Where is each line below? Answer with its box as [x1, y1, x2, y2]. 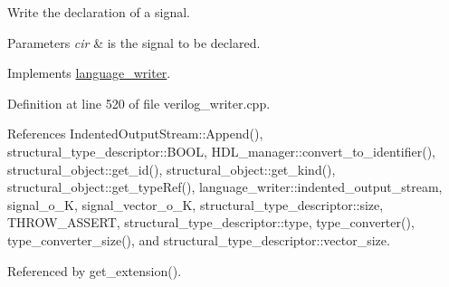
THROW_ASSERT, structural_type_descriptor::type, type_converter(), [7, 213, 415, 232]
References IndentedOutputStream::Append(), [7, 124, 263, 143]
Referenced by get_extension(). [7, 261, 182, 280]
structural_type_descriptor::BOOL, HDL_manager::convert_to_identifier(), [7, 141, 435, 160]
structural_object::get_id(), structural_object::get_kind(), [7, 159, 336, 178]
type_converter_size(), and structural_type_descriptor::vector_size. [7, 230, 390, 249]
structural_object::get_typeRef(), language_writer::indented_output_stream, [7, 177, 443, 196]
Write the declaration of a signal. [7, 3, 191, 21]
